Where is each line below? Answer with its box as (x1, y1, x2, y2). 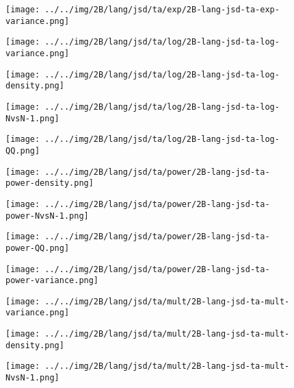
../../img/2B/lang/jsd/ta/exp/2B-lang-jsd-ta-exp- (44, 5, 280, 14)
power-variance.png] (5, 276, 99, 286)
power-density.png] (5, 178, 94, 189)
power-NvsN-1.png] (5, 210, 89, 221)
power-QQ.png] (5, 243, 70, 253)
